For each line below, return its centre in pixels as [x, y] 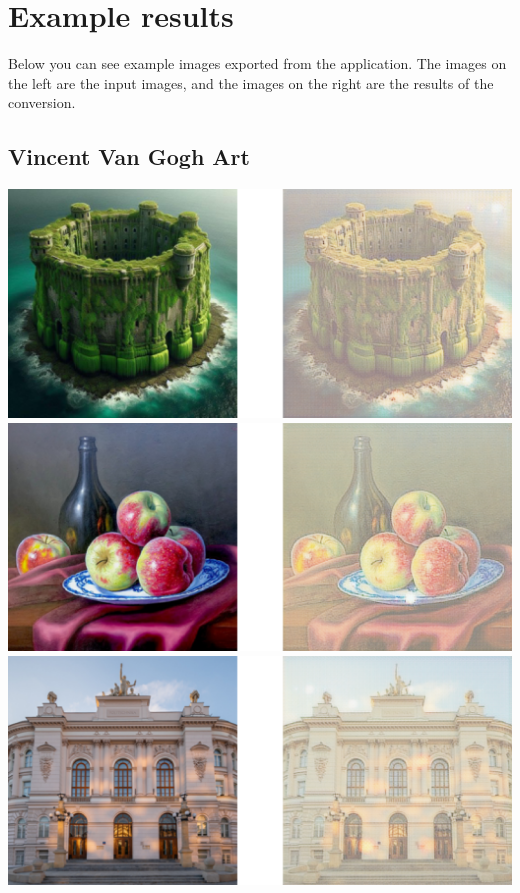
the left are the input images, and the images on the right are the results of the [251, 82]
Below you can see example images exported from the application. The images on [257, 63]
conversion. [42, 102]
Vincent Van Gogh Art [129, 156]
